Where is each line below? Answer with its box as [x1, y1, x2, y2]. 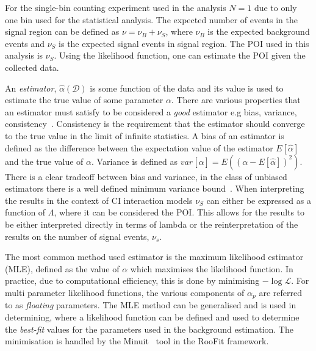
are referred [259, 286, 302, 299]
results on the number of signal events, [5, 230, 149, 242]
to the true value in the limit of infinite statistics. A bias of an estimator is [5, 129, 284, 142]
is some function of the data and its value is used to [90, 81, 284, 94]
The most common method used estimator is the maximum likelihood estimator [5, 250, 304, 263]
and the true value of [5, 154, 84, 167]
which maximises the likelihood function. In [130, 262, 293, 275]
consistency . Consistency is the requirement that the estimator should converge [5, 117, 305, 130]
